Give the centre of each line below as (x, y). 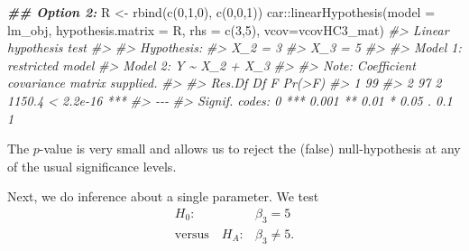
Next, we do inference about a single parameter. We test (163, 196)
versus (192, 234)
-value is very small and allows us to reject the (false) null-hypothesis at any (250, 149)
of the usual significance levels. (92, 166)
